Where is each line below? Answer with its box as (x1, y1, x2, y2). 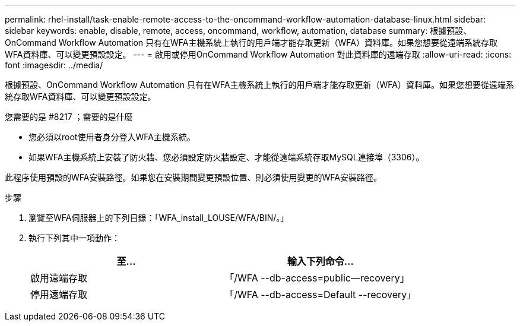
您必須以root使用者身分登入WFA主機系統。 (28, 132, 195, 142)
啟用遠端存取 (30, 272, 88, 284)
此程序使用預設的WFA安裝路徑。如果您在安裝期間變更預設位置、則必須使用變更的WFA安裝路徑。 (5, 172, 382, 182)
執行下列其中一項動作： (28, 233, 120, 243)
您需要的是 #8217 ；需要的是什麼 (5, 112, 133, 122)
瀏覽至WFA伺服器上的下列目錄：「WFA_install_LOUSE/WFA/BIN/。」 (28, 213, 289, 223)
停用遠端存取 (30, 289, 88, 300)
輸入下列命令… (287, 255, 354, 267)
